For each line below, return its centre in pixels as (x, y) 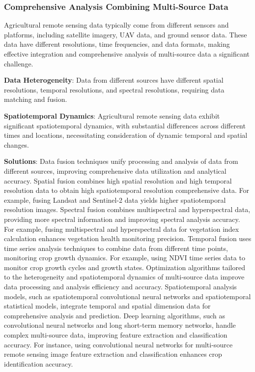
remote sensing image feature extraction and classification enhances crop (113, 354)
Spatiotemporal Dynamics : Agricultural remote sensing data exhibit (112, 115)
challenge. (19, 63)
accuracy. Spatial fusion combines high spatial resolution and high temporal (118, 180)
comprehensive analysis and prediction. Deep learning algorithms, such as (114, 315)
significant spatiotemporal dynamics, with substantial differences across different (125, 125)
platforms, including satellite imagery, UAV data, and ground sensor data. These (126, 34)
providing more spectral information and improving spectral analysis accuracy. (122, 219)
